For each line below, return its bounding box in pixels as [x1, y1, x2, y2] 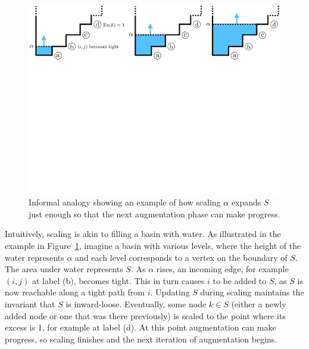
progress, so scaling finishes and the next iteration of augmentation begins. [5, 332, 277, 345]
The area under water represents [5, 263, 123, 275]
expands [231, 196, 261, 208]
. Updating [150, 286, 190, 298]
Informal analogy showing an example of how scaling [29, 196, 221, 208]
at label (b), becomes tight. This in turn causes [32, 274, 205, 286]
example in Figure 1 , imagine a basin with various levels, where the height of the [5, 239, 301, 251]
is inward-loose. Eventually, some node [65, 297, 207, 310]
